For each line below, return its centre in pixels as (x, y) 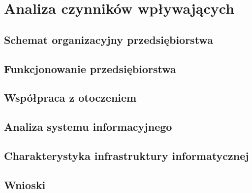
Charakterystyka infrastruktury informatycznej (126, 155)
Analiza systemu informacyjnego (88, 127)
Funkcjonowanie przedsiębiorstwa (90, 68)
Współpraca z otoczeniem (70, 97)
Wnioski (25, 184)
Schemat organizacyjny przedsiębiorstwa (109, 39)
